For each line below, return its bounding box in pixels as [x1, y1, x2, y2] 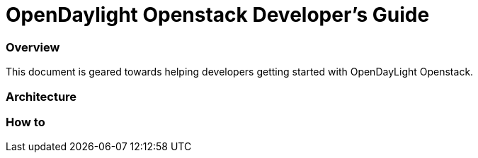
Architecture [6, 89, 77, 104]
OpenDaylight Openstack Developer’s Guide [6, 3, 430, 27]
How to [6, 114, 45, 129]
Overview [6, 39, 60, 54]
